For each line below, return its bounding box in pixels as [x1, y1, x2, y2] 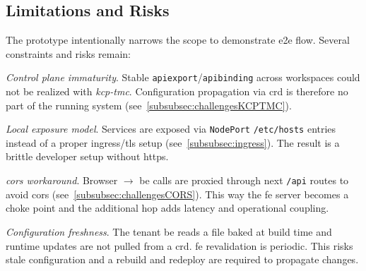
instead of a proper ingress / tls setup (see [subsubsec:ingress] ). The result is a [6, 135, 340, 150]
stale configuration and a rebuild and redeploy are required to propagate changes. [6, 252, 359, 267]
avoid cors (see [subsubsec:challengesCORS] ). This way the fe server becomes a [6, 186, 349, 201]
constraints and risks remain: [6, 46, 131, 61]
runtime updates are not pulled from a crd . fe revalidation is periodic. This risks [6, 238, 353, 253]
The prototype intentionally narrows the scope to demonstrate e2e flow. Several [6, 32, 350, 47]
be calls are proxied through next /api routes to [139, 173, 349, 188]
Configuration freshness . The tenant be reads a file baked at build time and [6, 224, 332, 239]
